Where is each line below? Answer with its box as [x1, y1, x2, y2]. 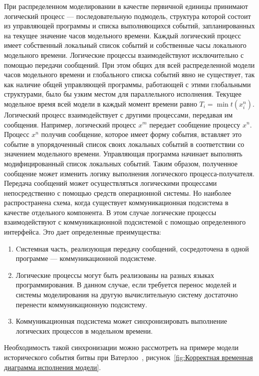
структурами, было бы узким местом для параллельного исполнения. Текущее [4, 89, 242, 99]
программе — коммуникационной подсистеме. [15, 253, 157, 263]
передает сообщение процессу [149, 119, 241, 129]
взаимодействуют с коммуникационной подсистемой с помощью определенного [4, 217, 246, 227]
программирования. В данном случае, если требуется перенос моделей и [15, 279, 237, 290]
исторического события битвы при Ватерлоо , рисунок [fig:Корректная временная [4, 352, 253, 362]
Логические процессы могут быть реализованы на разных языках [15, 269, 214, 280]
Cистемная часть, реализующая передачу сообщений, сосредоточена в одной [15, 243, 249, 253]
